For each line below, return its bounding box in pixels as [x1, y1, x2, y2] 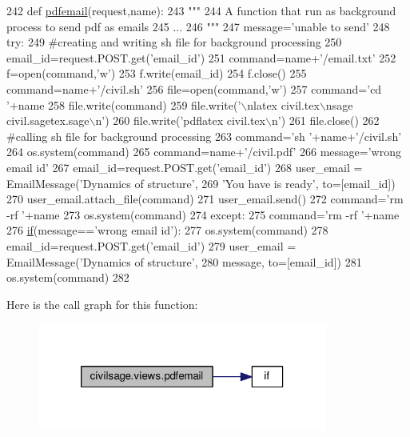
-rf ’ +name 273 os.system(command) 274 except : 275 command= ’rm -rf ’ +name [6, 206, 400, 223]
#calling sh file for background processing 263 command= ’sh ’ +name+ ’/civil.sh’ [6, 127, 402, 144]
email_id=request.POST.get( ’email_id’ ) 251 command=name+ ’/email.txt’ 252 [6, 49, 396, 66]
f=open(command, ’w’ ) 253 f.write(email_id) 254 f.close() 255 [6, 65, 307, 82]
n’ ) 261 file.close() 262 [271, 112, 380, 129]
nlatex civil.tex [247, 96, 320, 113]
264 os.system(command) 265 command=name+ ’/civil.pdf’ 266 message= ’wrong [6, 143, 401, 160]
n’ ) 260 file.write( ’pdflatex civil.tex [95, 112, 265, 129]
